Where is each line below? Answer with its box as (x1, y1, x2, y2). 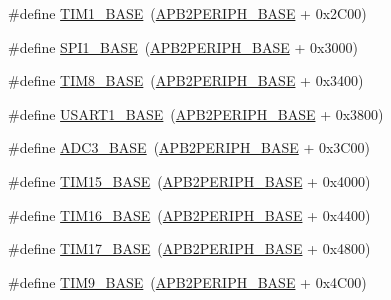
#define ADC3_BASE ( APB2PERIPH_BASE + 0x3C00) (8, 137, 370, 158)
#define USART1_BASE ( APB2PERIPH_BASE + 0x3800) (8, 103, 384, 124)
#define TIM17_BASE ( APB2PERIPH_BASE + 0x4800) (8, 238, 371, 259)
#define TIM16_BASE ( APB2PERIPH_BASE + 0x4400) (8, 204, 371, 225)
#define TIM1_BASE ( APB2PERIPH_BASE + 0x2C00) (8, 3, 367, 23)
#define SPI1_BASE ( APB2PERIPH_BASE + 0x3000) (8, 36, 358, 57)
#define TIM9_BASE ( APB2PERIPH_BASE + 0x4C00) (8, 271, 367, 292)
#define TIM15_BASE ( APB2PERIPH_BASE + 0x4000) (8, 170, 371, 191)
